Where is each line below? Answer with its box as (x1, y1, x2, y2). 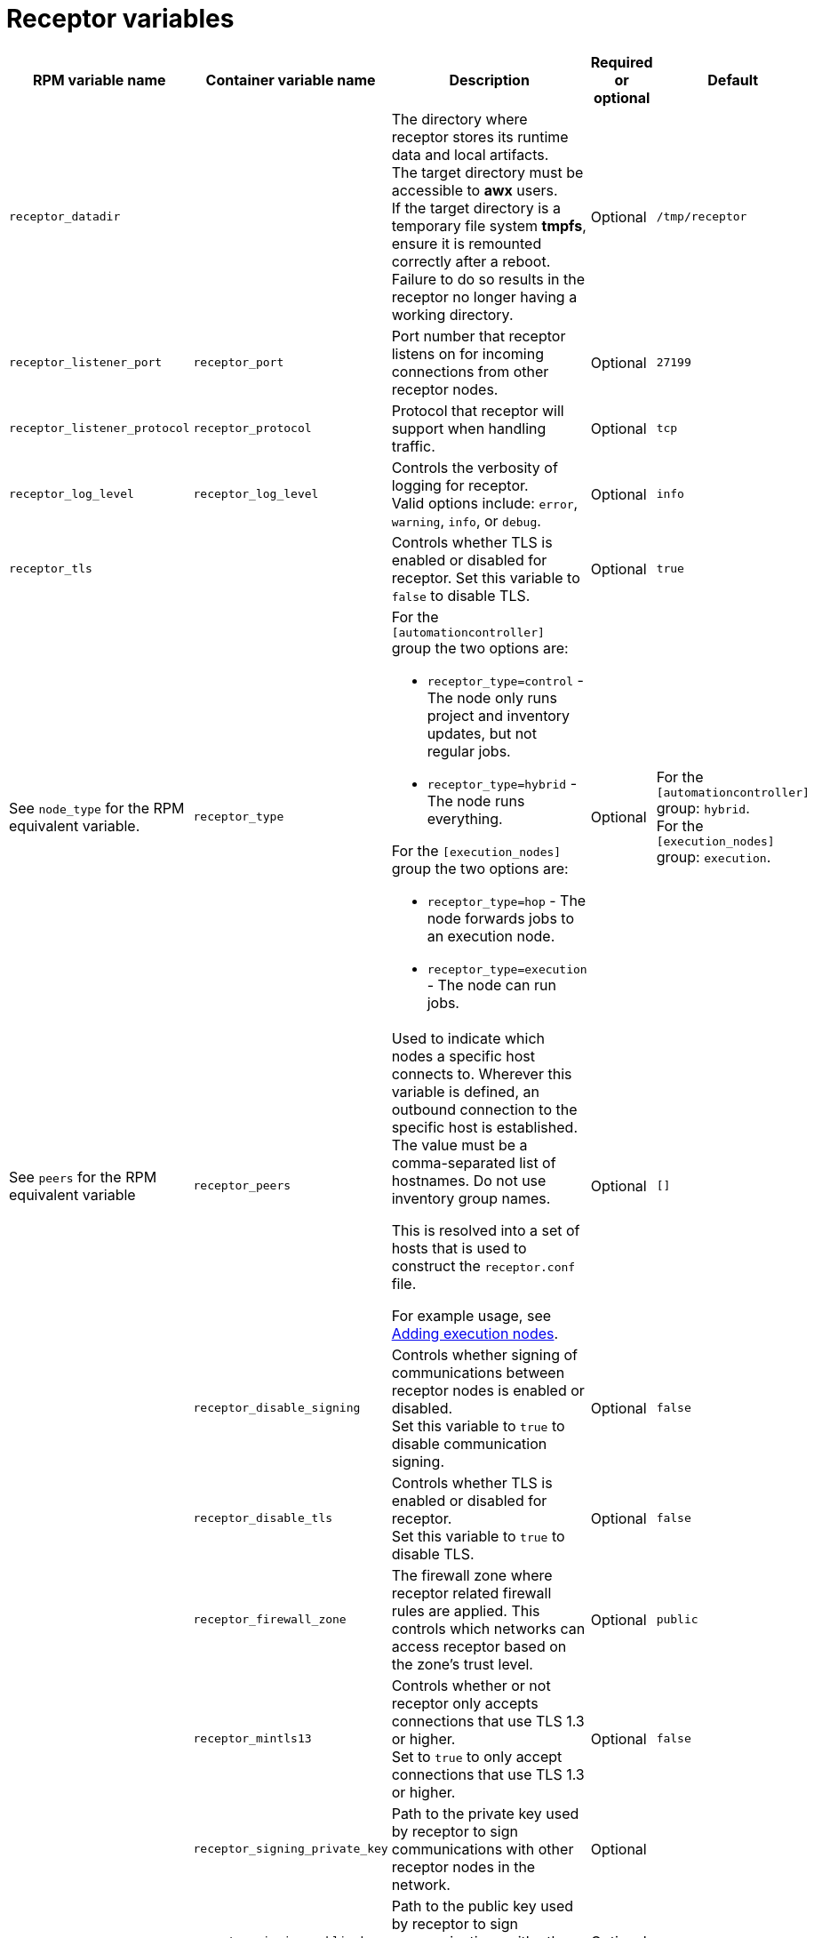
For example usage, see (391, 1306, 552, 1325)
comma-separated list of (391, 1153, 556, 1172)
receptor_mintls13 (193, 1732, 312, 1746)
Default (707, 70, 759, 89)
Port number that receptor (391, 326, 566, 345)
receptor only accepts (391, 1694, 539, 1712)
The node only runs (427, 688, 557, 707)
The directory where (391, 109, 528, 128)
